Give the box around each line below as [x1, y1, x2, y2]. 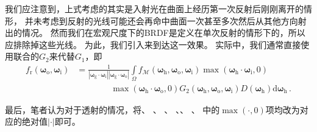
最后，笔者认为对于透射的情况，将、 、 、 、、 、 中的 [5, 103, 220, 116]
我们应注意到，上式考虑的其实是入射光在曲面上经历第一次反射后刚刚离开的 [5, 2, 304, 15]
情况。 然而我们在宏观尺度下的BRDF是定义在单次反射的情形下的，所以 [21, 26, 305, 39]
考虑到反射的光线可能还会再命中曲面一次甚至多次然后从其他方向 [41, 14, 298, 27]
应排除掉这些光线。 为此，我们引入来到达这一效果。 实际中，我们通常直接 [5, 38, 301, 50]
